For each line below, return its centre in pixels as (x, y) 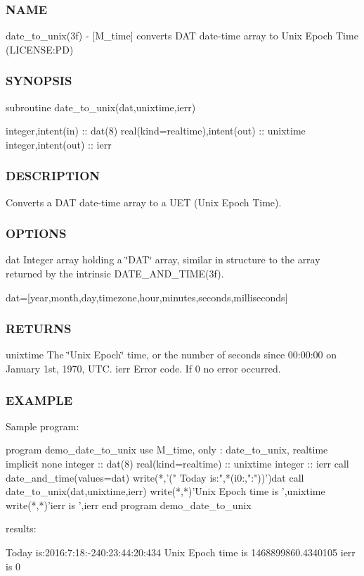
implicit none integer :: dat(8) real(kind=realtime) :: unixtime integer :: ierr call (177, 464)
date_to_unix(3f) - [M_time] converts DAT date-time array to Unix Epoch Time (182, 36)
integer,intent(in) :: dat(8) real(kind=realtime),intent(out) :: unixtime (156, 131)
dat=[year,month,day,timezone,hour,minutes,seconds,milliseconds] (147, 297)
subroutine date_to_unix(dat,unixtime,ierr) (101, 107)
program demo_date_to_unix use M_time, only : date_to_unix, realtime (167, 450)
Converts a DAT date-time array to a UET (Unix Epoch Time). (144, 202)
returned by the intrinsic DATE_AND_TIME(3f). (115, 274)
